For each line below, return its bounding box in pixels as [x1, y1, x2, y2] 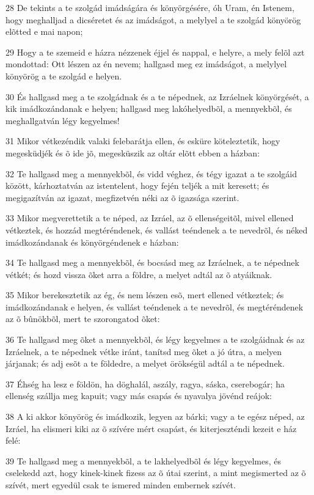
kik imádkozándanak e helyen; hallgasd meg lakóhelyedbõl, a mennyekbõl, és [5, 102, 292, 115]
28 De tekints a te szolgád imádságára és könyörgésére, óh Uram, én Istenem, [5, 1, 294, 13]
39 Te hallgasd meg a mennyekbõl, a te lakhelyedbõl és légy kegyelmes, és [5, 454, 281, 467]
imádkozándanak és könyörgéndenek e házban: [5, 235, 179, 248]
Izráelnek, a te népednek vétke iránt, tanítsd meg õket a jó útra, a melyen [5, 345, 282, 358]
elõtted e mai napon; [5, 25, 83, 38]
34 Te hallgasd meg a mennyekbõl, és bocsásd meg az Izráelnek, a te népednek [5, 256, 299, 269]
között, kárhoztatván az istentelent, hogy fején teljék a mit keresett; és [5, 179, 269, 192]
